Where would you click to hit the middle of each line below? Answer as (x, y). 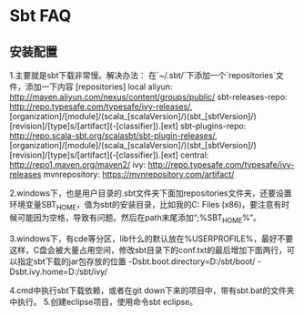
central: (195, 155)
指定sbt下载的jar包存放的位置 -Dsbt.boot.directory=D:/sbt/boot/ (136, 261)
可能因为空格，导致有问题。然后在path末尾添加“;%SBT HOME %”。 (139, 218)
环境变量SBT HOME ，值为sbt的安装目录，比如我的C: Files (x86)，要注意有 (146, 206)
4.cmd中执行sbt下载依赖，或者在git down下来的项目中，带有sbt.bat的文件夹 (152, 290)
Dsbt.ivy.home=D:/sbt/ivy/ (58, 271)
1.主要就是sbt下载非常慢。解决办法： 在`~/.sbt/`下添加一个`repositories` (142, 75)
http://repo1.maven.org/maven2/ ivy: (78, 164)
